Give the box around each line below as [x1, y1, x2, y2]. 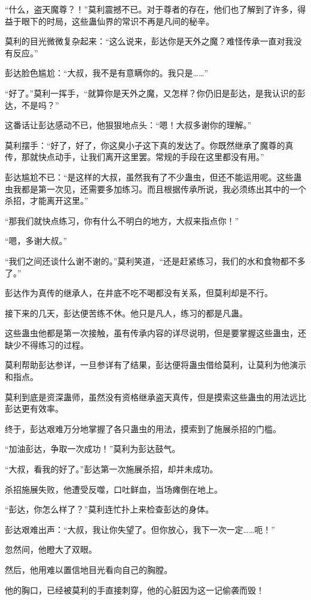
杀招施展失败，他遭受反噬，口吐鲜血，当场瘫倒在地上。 [5, 483, 222, 495]
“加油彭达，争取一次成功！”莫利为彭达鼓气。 [5, 442, 181, 455]
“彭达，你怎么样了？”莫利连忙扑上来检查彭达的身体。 [5, 503, 214, 515]
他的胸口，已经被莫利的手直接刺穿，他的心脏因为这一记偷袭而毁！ [5, 583, 264, 596]
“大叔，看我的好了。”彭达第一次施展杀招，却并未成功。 [5, 463, 218, 475]
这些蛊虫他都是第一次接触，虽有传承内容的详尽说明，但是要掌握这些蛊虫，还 [5, 327, 306, 339]
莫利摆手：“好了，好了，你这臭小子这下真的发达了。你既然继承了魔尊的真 [5, 138, 294, 151]
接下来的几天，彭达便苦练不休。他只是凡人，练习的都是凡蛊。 [5, 306, 248, 319]
